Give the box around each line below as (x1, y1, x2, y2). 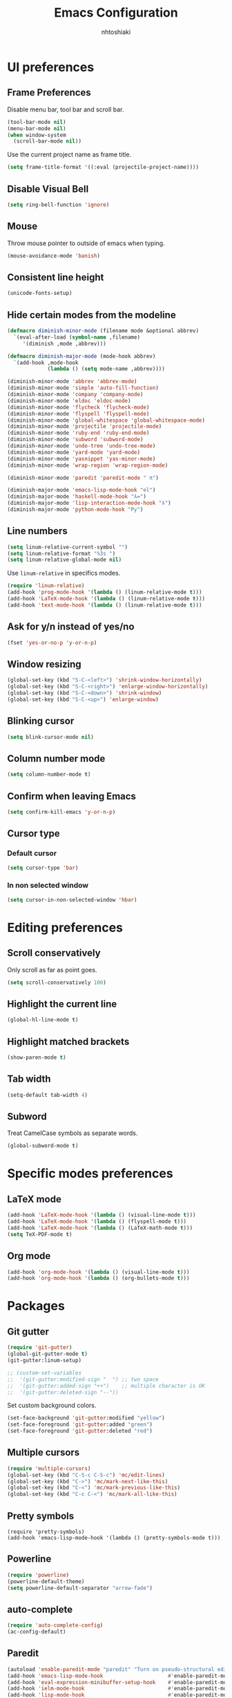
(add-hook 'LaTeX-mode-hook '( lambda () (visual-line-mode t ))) (7, 1212, 196, 1219)
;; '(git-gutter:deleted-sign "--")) (7, 1388, 119, 1396)
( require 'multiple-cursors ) (7, 1465, 91, 1472)
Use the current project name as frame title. (7, 150, 132, 159)
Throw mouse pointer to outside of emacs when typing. (7, 239, 165, 247)
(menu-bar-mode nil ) (7, 125, 67, 132)
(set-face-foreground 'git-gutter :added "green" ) (7, 1421, 153, 1428)
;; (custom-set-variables (7, 1369, 81, 1376)
